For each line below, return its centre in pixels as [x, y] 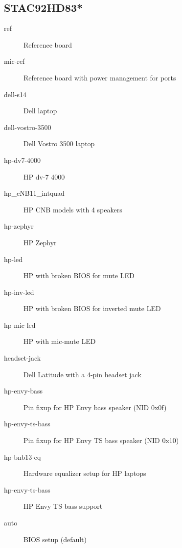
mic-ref [14, 61]
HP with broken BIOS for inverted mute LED [92, 308]
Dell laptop [40, 111]
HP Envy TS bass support [63, 506]
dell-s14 [15, 94]
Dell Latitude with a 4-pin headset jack [82, 374]
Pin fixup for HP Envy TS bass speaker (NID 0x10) [101, 440]
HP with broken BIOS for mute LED [79, 275]
